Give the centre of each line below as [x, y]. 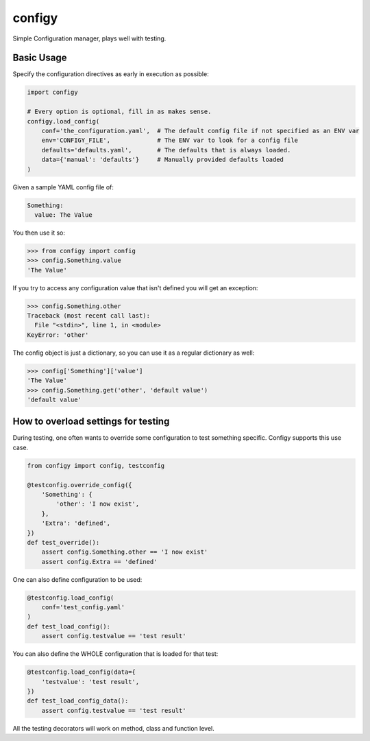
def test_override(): [63, 542]
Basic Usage [40, 58]
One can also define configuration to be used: [77, 579]
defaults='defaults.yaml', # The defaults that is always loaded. [166, 150]
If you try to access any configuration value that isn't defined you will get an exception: [135, 287]
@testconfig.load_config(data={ [82, 672]
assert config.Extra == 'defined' [99, 562]
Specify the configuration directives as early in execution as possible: [111, 74]
